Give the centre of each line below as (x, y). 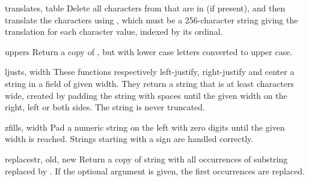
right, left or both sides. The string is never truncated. (105, 107)
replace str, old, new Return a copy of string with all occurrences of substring (146, 159)
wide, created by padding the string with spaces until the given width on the (146, 95)
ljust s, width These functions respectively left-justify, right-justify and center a (150, 72)
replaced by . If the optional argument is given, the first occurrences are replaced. (155, 171)
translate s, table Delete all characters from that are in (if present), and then (145, 8)
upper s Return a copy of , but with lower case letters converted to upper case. (149, 51)
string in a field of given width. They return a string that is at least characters (149, 83)
